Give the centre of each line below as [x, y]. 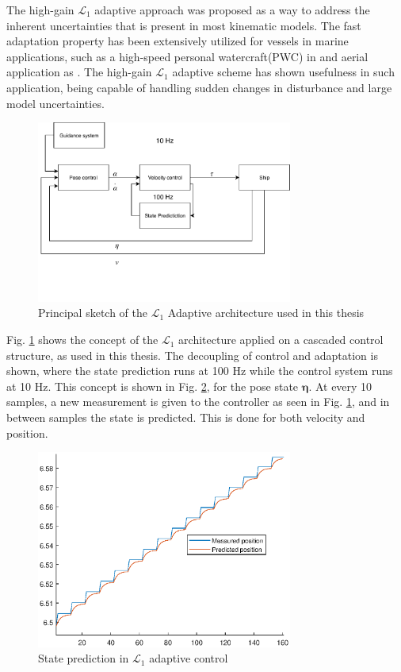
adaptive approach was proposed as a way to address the [232, 10]
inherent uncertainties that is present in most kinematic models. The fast [184, 25]
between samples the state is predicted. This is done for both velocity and [186, 417]
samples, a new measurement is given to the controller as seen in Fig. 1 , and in [198, 402]
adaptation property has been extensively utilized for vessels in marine [178, 41]
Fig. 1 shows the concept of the [82, 340]
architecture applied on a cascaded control [281, 340]
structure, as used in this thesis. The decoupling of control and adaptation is [192, 355]
